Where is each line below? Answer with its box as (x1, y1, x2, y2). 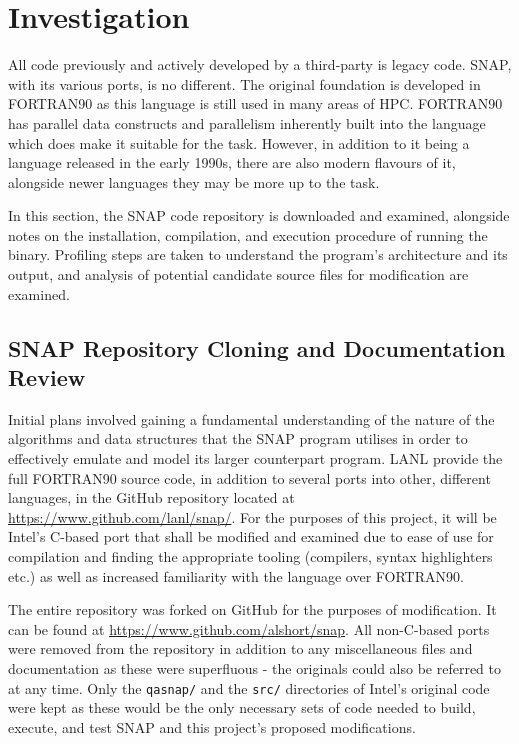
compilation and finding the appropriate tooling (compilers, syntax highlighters (8, 546, 493, 566)
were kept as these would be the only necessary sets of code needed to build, (8, 697, 476, 718)
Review (8, 362, 86, 393)
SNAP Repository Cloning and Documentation (8, 332, 506, 363)
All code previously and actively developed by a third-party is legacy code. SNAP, (8, 54, 512, 75)
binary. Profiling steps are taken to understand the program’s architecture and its (8, 244, 508, 265)
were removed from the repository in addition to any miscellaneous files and (8, 638, 473, 659)
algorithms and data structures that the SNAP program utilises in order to (8, 428, 468, 449)
